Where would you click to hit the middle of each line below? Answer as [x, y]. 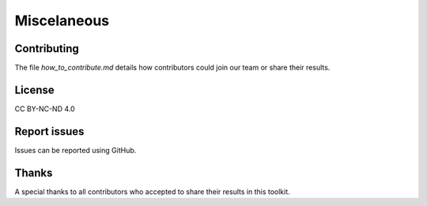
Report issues [49, 131]
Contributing [47, 49]
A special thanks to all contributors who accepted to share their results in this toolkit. [152, 191]
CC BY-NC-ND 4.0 [45, 109]
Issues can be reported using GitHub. [76, 150]
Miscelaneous [62, 21]
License [34, 90]
